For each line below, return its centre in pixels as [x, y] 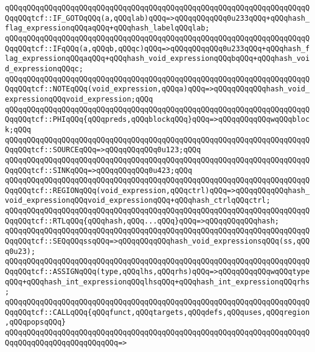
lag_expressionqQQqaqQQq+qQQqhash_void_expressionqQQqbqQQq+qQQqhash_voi [157, 59]
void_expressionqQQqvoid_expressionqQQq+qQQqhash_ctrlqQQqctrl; [138, 201]
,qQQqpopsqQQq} [36, 322]
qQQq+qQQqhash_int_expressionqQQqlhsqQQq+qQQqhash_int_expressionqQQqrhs [157, 282]
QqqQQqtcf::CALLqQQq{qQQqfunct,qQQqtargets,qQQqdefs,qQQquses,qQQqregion [157, 312]
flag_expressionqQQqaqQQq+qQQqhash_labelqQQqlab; [107, 28]
